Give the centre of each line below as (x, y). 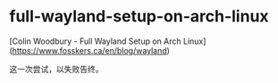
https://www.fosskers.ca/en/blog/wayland (89, 50)
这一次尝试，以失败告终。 (56, 69)
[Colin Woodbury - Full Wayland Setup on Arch (95, 41)
